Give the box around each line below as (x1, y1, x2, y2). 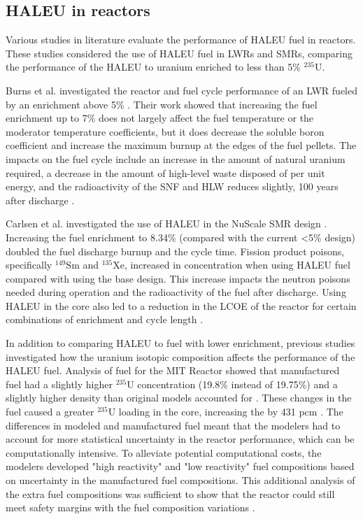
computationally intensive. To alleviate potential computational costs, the (6, 445, 322, 460)
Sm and (66, 257, 99, 272)
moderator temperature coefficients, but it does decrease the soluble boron (6, 124, 325, 138)
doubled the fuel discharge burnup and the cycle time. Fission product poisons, (6, 243, 345, 258)
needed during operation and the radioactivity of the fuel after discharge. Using (6, 285, 346, 299)
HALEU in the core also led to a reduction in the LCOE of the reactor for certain (6, 298, 357, 313)
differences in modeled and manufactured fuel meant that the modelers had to (6, 418, 341, 432)
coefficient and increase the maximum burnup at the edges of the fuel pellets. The (6, 138, 357, 152)
